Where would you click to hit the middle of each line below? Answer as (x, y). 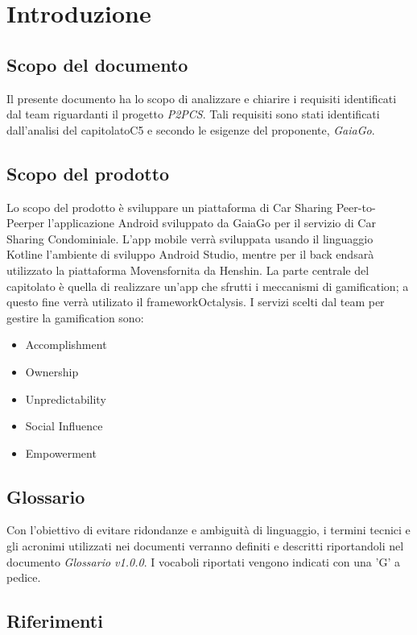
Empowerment (61, 452)
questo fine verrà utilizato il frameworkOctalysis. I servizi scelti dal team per (196, 302)
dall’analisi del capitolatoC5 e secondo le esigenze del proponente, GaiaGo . (191, 129)
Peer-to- (356, 207)
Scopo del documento (97, 64)
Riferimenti (55, 621)
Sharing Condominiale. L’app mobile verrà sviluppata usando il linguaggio (190, 238)
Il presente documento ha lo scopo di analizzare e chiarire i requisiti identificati (202, 98)
